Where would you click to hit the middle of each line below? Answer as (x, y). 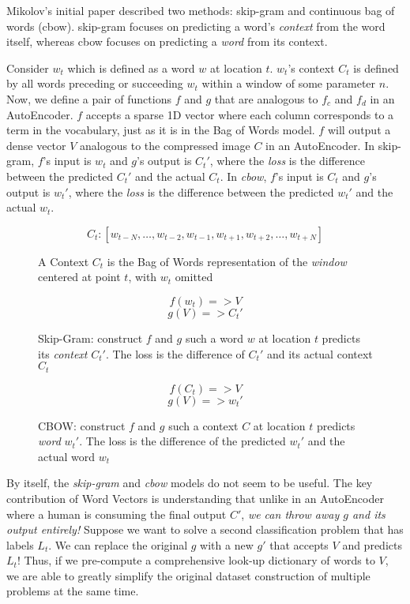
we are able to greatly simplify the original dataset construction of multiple (188, 575)
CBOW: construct (82, 425)
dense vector (36, 145)
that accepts (299, 544)
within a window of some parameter (289, 83)
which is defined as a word (131, 68)
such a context (203, 425)
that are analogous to (266, 98)
